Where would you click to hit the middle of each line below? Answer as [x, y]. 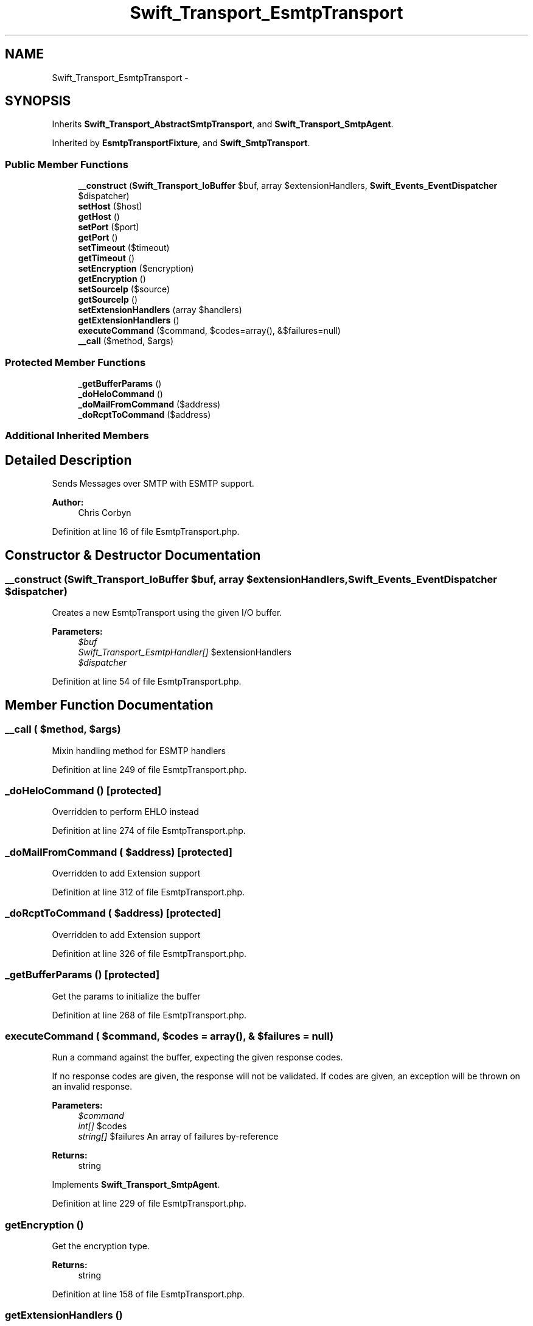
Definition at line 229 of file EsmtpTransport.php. [149, 1204]
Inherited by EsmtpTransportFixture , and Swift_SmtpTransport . [181, 143]
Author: [68, 503]
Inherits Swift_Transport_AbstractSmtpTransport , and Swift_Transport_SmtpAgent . [223, 124]
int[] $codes [103, 1126]
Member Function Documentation [109, 705]
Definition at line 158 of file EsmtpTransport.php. [148, 1294]
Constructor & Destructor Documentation [133, 555]
